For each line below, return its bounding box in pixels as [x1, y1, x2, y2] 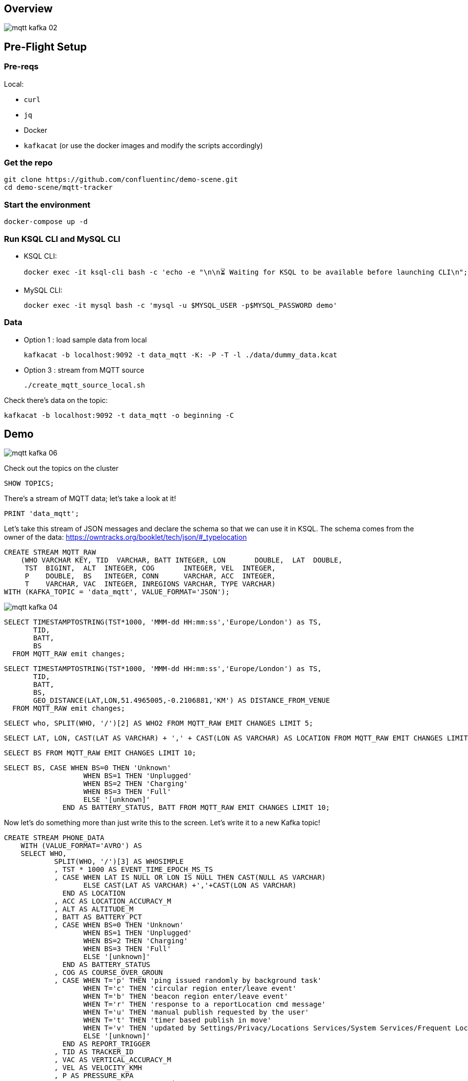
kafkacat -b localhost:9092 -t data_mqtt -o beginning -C [4, 411, 234, 419]
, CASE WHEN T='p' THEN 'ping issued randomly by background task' [54, 976, 322, 985]
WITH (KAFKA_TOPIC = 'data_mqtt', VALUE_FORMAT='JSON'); [4, 588, 230, 596]
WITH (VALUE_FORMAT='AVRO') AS [20, 842, 142, 850]
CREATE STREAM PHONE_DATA [4, 834, 105, 842]
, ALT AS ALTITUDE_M [54, 905, 134, 913]
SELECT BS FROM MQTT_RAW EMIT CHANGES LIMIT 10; [4, 749, 196, 757]
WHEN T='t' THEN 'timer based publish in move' [83, 1016, 272, 1024]
